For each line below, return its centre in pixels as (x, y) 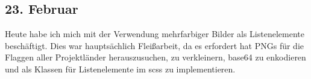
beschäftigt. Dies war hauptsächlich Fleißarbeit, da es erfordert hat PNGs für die (154, 45)
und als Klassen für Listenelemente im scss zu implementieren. (120, 69)
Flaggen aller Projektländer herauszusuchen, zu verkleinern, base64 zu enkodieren (155, 57)
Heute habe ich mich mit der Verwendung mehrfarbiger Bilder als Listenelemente (155, 34)
